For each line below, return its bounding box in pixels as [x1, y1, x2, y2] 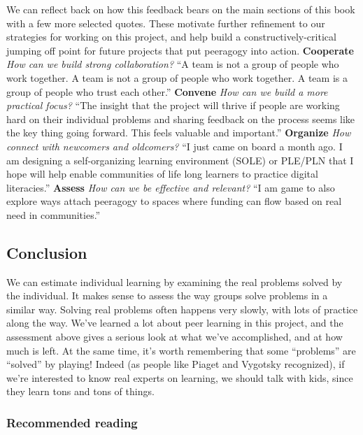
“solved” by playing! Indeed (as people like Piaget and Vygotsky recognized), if [6, 357, 345, 371]
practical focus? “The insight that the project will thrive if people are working [6, 98, 340, 113]
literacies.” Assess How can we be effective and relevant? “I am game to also [6, 180, 335, 194]
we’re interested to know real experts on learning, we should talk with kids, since [6, 370, 353, 385]
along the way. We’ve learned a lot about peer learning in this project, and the [6, 315, 343, 330]
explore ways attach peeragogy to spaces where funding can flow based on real [6, 194, 342, 208]
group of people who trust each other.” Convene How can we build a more [6, 84, 328, 99]
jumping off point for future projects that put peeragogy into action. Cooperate [6, 43, 354, 57]
